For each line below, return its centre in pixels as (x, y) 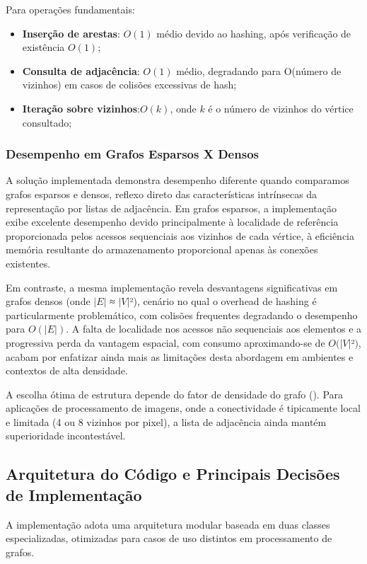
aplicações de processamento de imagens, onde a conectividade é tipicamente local (183, 408)
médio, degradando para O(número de (259, 70)
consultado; (47, 122)
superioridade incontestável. (66, 436)
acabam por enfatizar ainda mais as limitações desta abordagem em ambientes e (180, 356)
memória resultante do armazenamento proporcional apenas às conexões (162, 249)
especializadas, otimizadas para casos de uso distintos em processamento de (169, 538)
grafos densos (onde (48, 301)
